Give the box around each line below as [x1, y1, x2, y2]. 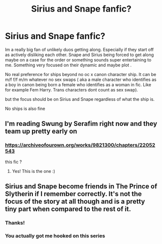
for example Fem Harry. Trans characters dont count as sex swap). [5, 87, 138, 92]
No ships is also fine [5, 106, 45, 111]
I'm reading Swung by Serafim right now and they [5, 120, 157, 128]
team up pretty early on [5, 127, 77, 136]
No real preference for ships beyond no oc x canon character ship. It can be [5, 71, 156, 77]
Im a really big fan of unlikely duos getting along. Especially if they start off [5, 46, 154, 52]
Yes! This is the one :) [12, 168, 56, 174]
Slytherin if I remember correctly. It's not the [5, 190, 142, 198]
